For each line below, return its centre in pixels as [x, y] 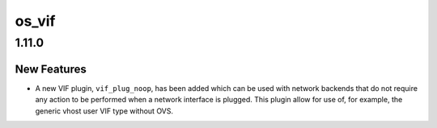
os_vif [35, 21]
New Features [51, 69]
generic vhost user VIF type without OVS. [104, 111]
